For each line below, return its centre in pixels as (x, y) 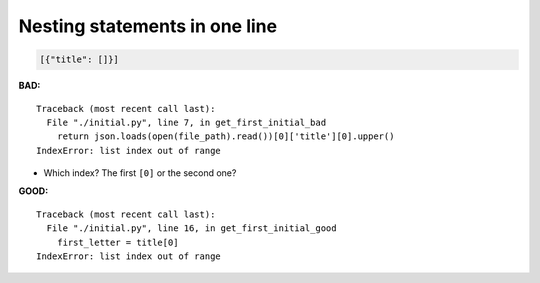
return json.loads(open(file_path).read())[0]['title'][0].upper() (225, 136)
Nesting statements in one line (148, 26)
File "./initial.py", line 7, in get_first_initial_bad (186, 122)
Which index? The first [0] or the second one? (140, 173)
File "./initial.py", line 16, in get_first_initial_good (191, 228)
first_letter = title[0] (117, 242)
